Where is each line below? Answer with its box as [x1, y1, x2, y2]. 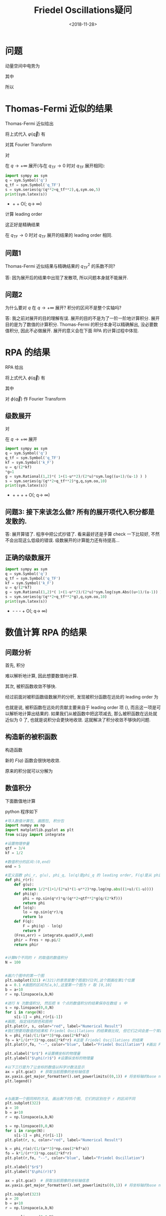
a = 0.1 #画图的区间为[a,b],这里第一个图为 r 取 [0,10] [5, 982, 112, 987]
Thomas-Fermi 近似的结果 [5, 103, 113, 114]
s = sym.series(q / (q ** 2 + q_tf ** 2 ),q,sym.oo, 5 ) [5, 187, 100, 192]
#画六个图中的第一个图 [5, 973, 44, 978]
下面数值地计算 [5, 798, 36, 804]
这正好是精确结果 [5, 221, 40, 227]
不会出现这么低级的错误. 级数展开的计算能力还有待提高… [5, 537, 120, 543]
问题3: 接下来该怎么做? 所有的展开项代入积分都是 [5, 508, 155, 516]
